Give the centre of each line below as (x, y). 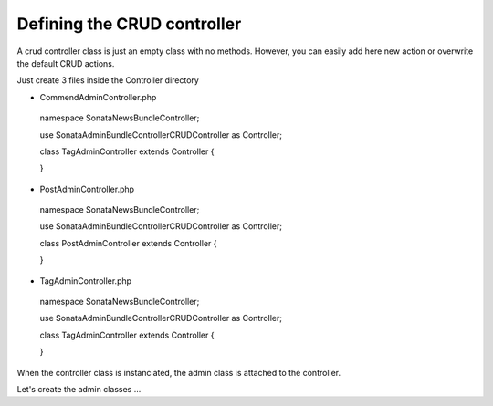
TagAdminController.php (86, 281)
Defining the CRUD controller (129, 24)
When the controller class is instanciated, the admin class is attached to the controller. (179, 372)
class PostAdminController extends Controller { (128, 243)
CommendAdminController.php (98, 97)
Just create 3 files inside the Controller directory (108, 80)
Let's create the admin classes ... (79, 389)
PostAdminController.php (87, 189)
